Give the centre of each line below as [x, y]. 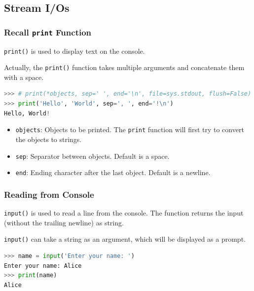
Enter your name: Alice [43, 266]
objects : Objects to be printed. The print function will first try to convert [130, 129]
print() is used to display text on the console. [74, 51]
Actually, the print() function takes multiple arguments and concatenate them [124, 67]
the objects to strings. [49, 139]
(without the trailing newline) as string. [64, 222]
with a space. [24, 77]
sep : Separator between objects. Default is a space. [92, 156]
